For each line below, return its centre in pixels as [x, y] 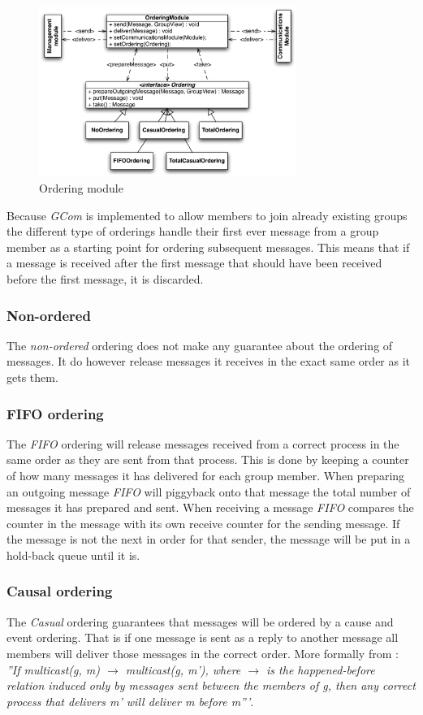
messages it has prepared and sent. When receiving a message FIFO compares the [210, 507]
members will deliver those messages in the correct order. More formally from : [203, 653]
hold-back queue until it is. [73, 555]
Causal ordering [60, 591]
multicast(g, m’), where [183, 669]
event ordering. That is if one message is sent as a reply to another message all [203, 637]
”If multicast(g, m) [53, 669]
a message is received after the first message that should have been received [194, 263]
